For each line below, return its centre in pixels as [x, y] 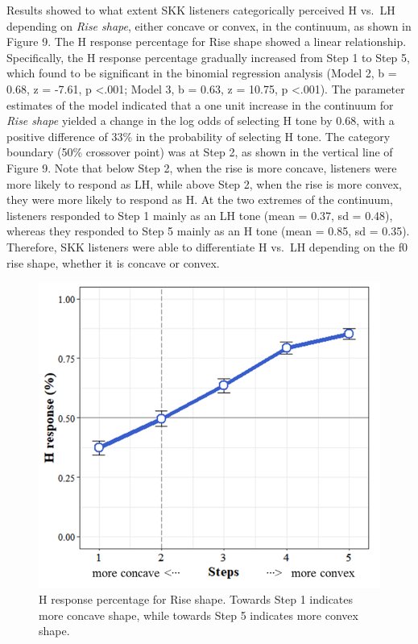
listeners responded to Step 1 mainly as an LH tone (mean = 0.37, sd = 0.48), [200, 215]
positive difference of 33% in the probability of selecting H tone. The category [199, 136]
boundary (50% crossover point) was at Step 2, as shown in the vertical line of [200, 152]
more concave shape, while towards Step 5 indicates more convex [199, 615]
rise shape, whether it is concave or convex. [113, 262]
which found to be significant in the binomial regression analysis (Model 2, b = [202, 73]
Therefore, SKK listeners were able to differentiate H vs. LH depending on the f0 [207, 246]
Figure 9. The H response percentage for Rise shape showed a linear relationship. [207, 42]
